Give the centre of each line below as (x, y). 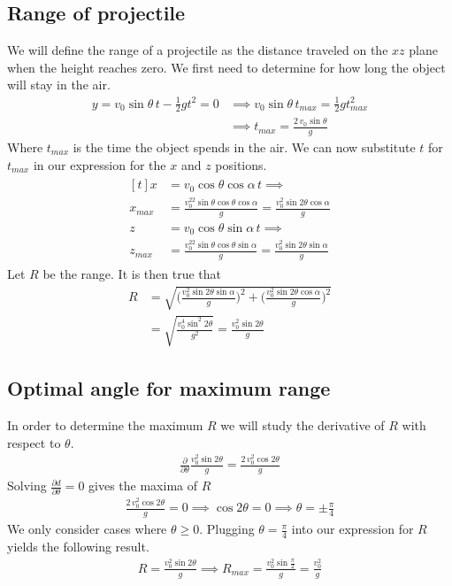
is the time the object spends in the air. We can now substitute (244, 146)
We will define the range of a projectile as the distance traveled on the (198, 50)
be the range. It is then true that (132, 274)
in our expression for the (100, 164)
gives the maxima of (143, 486)
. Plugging (227, 529)
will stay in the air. (59, 85)
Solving (27, 486)
